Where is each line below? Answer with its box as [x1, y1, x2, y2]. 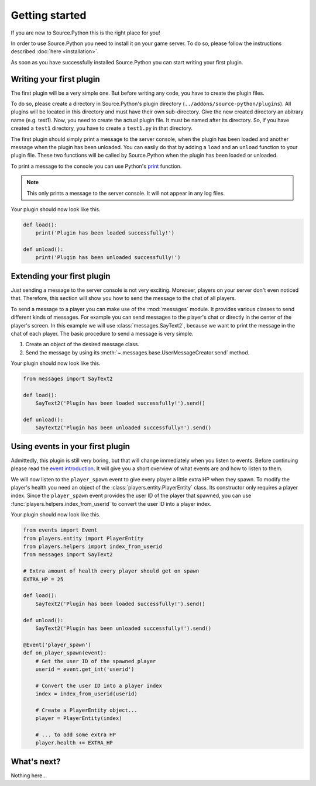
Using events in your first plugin [11, 442, 130, 451]
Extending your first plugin [11, 271, 111, 281]
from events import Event [23, 527, 98, 533]
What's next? [11, 756, 61, 766]
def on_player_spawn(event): [23, 650, 107, 656]
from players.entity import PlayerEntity [23, 535, 144, 542]
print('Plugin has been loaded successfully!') [35, 230, 175, 236]
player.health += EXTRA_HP [35, 740, 114, 746]
